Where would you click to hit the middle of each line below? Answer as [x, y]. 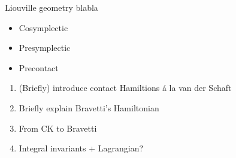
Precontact [39, 67]
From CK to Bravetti [58, 128]
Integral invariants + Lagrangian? [81, 148]
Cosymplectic [43, 27]
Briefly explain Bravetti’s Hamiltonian [89, 107]
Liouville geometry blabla [52, 7]
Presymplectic [45, 48]
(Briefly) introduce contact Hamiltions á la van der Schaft [125, 88]
